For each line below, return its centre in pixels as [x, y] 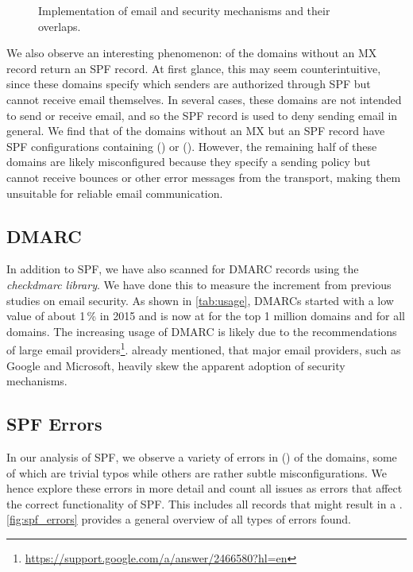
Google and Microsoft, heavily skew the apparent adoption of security [176, 365]
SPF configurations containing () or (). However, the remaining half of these [192, 146]
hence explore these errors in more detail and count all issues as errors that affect [205, 488]
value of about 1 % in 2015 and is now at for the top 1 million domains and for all [206, 316]
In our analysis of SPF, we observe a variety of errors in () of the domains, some [202, 456]
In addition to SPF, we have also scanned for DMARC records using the [183, 269]
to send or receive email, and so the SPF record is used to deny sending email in [202, 115]
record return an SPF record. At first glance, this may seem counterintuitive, [194, 68]
